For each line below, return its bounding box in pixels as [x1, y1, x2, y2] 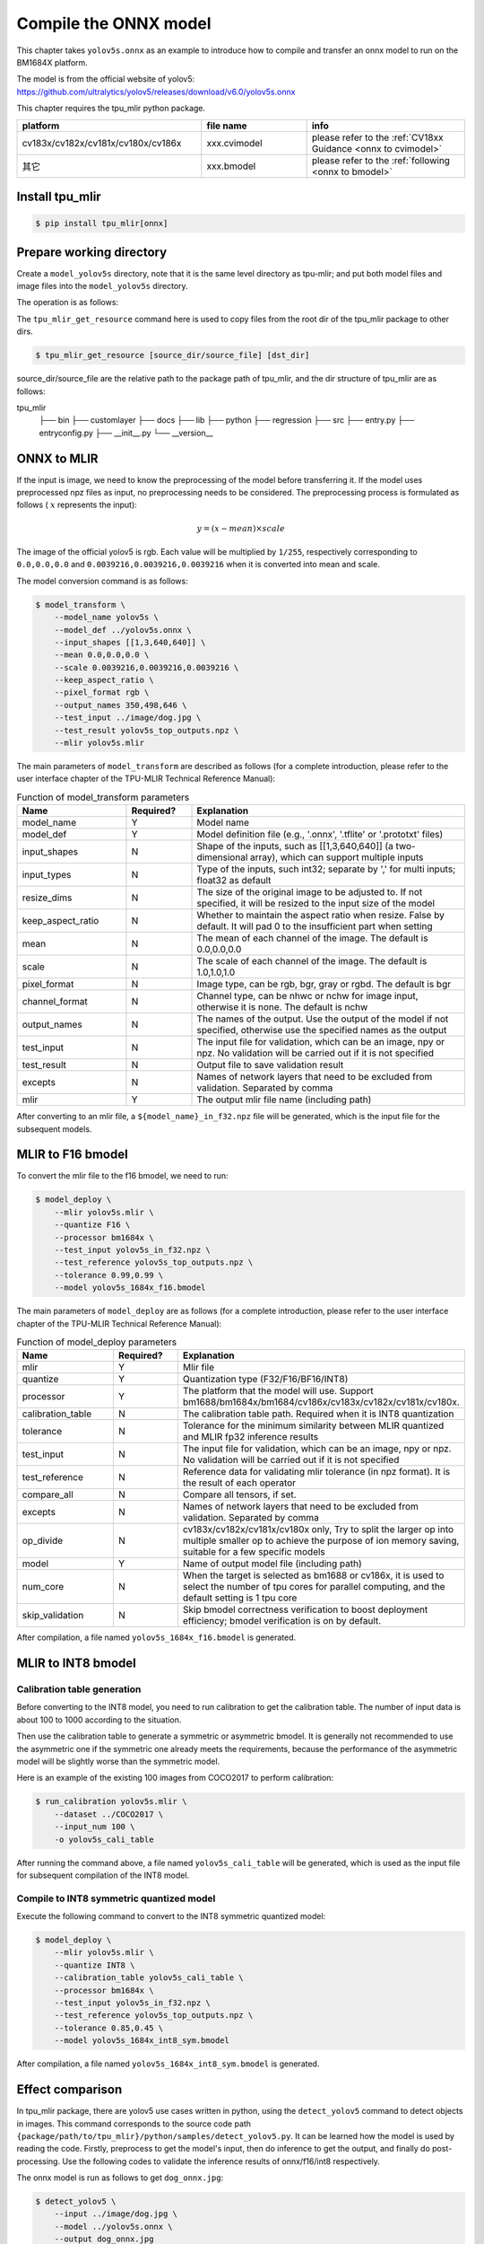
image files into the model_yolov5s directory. [16, 281, 188, 291]
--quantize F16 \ [54, 1220, 131, 1230]
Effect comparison [16, 2082, 123, 2098]
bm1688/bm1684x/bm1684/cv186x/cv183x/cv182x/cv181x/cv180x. [182, 1396, 461, 1408]
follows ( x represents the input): [16, 499, 138, 511]
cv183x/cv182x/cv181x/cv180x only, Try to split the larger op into [182, 1523, 454, 1536]
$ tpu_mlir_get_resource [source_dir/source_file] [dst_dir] [35, 350, 310, 361]
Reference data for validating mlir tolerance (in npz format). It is [182, 1466, 451, 1478]
